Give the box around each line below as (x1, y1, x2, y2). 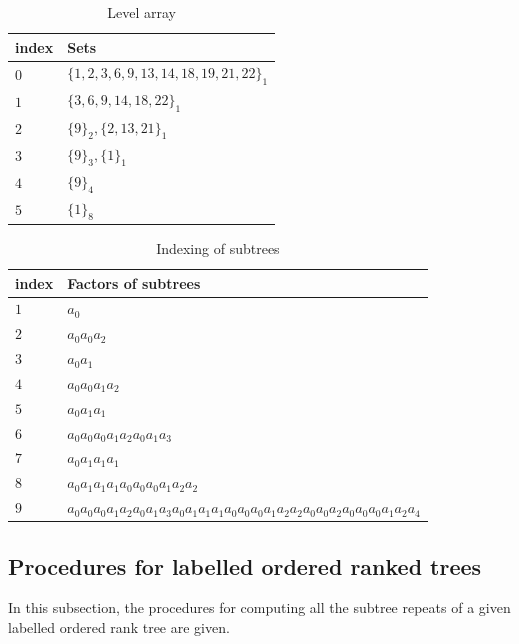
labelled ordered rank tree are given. (8, 617, 230, 638)
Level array (107, 2, 176, 22)
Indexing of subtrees (156, 237, 280, 258)
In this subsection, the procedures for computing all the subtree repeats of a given (8, 597, 511, 618)
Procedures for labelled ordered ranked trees (8, 550, 482, 581)
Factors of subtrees (67, 272, 201, 293)
